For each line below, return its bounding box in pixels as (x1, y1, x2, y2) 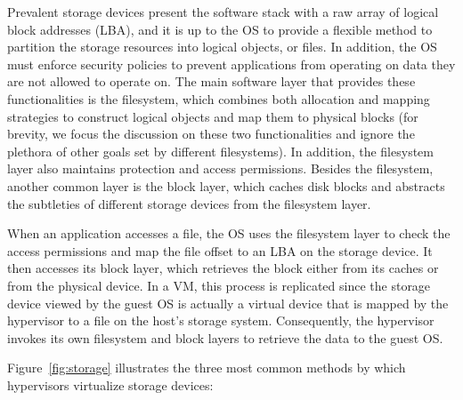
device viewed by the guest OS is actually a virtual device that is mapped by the (7, 293, 449, 312)
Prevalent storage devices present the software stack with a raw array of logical (7, 3, 439, 20)
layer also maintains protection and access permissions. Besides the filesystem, (7, 159, 434, 178)
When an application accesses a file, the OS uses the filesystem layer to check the (7, 224, 451, 243)
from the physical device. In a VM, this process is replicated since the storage (7, 276, 431, 294)
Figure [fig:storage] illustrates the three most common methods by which (7, 358, 406, 377)
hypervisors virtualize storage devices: (7, 375, 214, 394)
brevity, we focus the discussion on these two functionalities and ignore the (7, 124, 415, 143)
